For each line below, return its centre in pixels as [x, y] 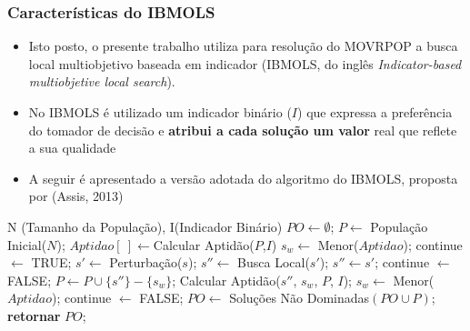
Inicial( [27, 244]
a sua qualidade [72, 148]
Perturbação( [146, 262]
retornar [34, 315]
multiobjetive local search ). [102, 81]
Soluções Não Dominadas [300, 298]
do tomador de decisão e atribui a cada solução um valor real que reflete [243, 130]
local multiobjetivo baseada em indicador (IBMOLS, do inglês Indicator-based [245, 63]
